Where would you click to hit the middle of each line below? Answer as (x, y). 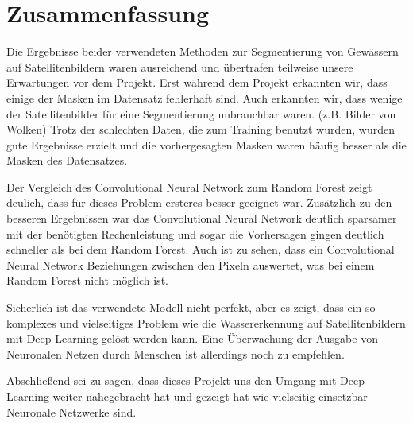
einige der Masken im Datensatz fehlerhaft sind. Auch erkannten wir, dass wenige (205, 97)
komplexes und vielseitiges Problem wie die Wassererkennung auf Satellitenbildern (206, 322)
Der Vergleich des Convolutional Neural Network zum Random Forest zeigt (189, 186)
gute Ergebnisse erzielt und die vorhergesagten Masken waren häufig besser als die (206, 144)
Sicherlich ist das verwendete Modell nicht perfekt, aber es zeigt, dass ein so (191, 307)
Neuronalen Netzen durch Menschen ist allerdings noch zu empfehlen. (176, 353)
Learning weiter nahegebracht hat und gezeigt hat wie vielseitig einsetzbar (187, 396)
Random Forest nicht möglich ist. (87, 280)
